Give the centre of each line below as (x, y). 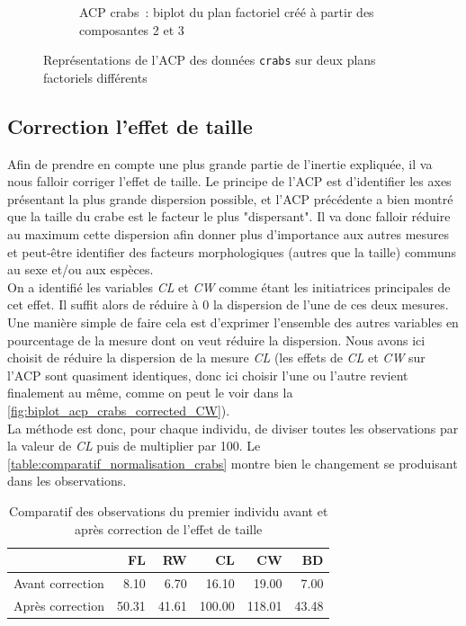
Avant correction (59, 582)
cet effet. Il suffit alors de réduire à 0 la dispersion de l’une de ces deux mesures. (228, 304)
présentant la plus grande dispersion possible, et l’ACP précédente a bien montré (230, 198)
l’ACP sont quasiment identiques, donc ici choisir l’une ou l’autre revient (208, 375)
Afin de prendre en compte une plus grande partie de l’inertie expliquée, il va (220, 163)
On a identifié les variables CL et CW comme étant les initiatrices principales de (229, 286)
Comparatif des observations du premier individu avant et (169, 510)
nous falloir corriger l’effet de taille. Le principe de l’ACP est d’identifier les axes (229, 181)
